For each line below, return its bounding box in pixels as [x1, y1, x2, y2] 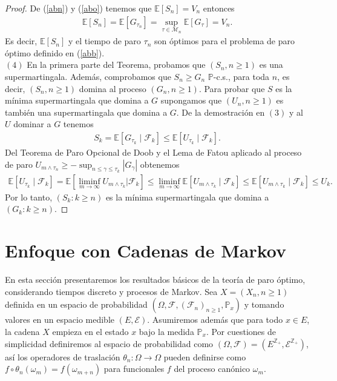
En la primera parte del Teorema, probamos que [27, 58, 206, 71]
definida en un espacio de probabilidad [5, 298, 148, 311]
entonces [203, 2, 235, 14]
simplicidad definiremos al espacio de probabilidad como [5, 337, 214, 350]
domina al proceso [79, 82, 146, 94]
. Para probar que [198, 82, 265, 94]
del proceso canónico [174, 362, 250, 375]
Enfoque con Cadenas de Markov [5, 238, 286, 263]
